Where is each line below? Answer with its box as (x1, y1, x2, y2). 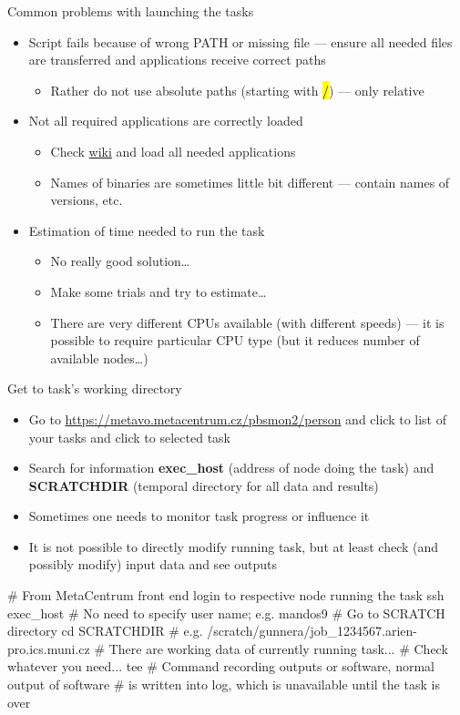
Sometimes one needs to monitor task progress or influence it (28, 506, 370, 526)
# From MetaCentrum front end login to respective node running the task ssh (7, 586, 445, 605)
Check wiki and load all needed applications (50, 141, 296, 160)
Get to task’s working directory (7, 379, 182, 398)
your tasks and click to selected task (28, 427, 230, 446)
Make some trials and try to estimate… (50, 281, 267, 301)
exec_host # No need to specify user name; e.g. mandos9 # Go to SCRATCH (7, 603, 445, 622)
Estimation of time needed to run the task (28, 220, 265, 240)
